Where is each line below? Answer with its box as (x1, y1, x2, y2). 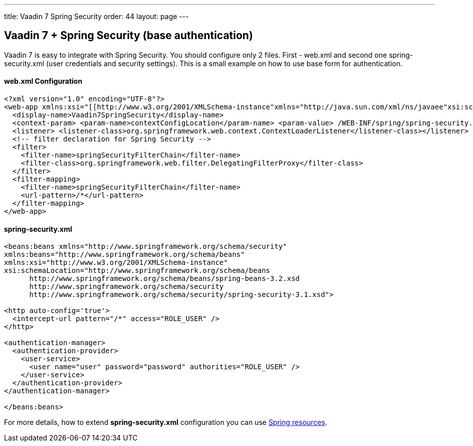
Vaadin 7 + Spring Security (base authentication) (4, 29, 253, 42)
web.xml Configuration (4, 77, 83, 86)
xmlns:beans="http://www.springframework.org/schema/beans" (4, 250, 245, 259)
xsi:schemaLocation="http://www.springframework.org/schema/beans (4, 266, 271, 275)
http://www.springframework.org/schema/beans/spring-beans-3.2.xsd (29, 274, 300, 283)
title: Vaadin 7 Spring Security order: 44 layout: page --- (4, 12, 189, 21)
